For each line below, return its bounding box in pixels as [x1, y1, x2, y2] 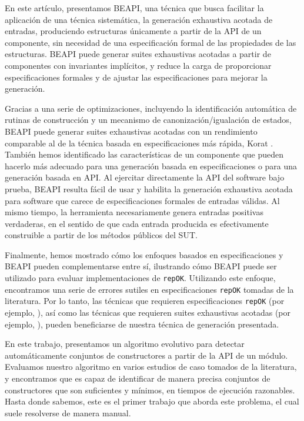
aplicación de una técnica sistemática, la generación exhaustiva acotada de [5, 13, 273, 25]
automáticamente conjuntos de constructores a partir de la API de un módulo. [5, 349, 288, 361]
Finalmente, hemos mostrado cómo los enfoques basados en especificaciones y [5, 248, 283, 260]
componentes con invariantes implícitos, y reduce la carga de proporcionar [5, 59, 272, 71]
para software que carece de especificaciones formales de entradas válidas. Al [5, 194, 280, 206]
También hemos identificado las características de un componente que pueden [5, 148, 284, 161]
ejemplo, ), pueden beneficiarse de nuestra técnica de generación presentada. [5, 318, 279, 330]
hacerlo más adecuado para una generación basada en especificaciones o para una [5, 159, 298, 172]
